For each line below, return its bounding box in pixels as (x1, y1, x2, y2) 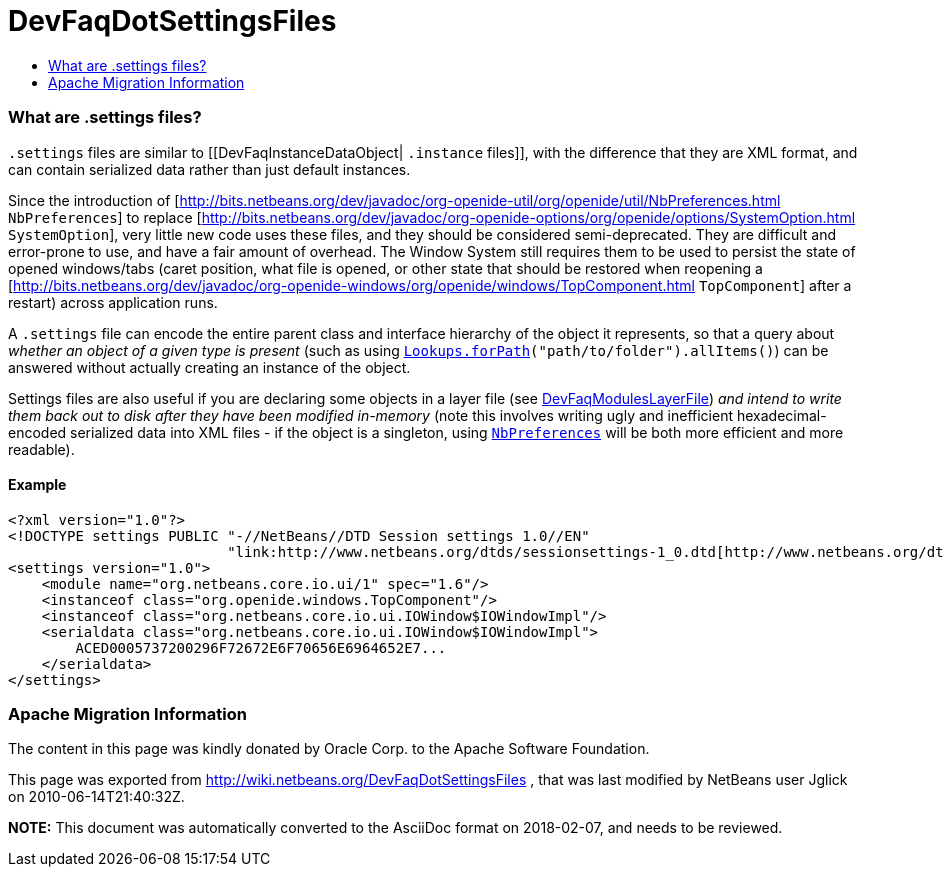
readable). (8, 440, 75, 458)
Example (8, 476, 67, 494)
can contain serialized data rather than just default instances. (8, 160, 411, 178)
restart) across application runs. (8, 293, 218, 311)
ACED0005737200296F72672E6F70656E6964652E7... (75, 639, 447, 656)
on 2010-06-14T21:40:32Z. (8, 788, 185, 806)
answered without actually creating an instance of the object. (8, 358, 411, 376)
